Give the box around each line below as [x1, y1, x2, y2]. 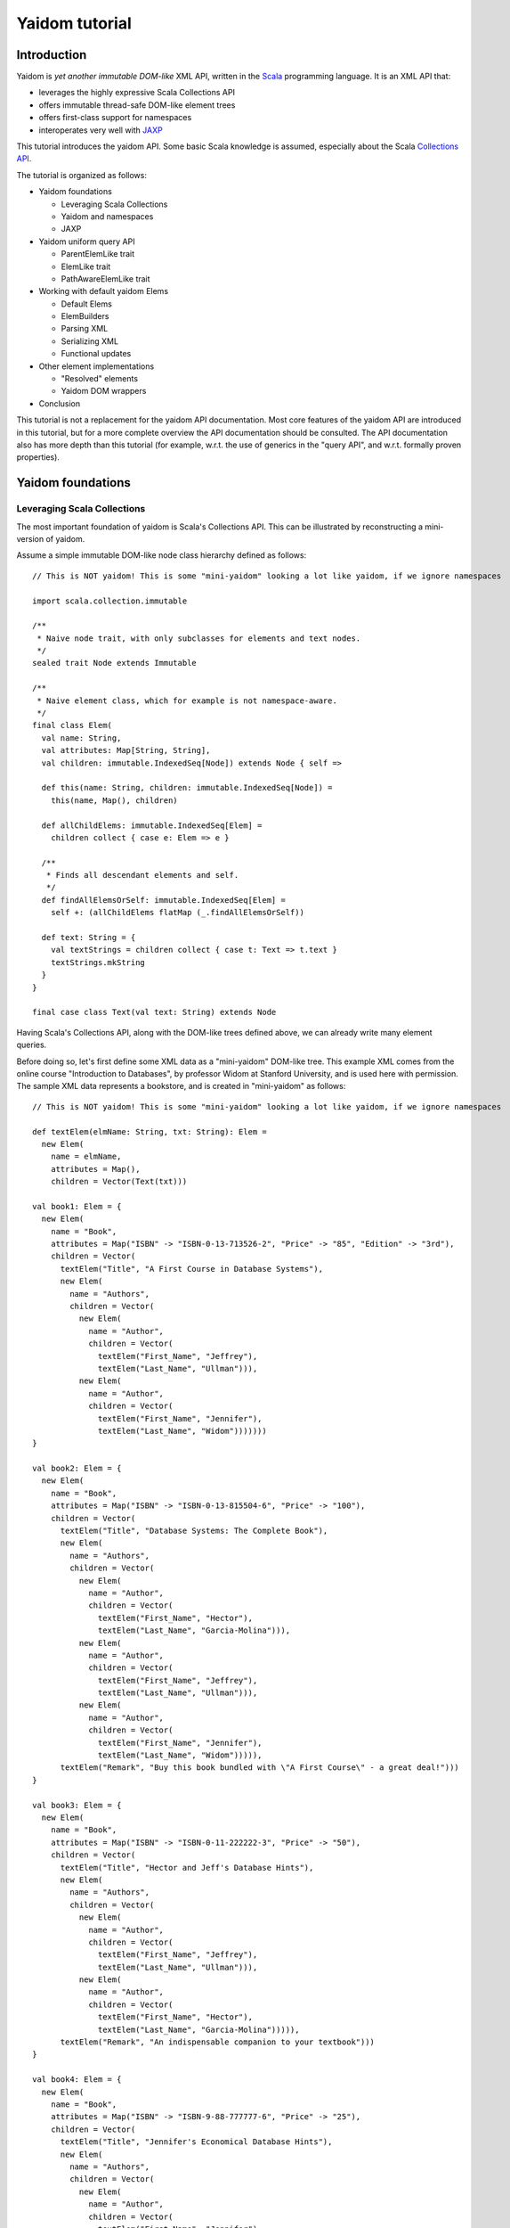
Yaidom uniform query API [38, 236, 135, 247]
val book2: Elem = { [32, 1463, 122, 1474]
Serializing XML [61, 335, 119, 347]
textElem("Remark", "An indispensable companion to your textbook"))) [60, 2037, 376, 2047]
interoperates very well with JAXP [38, 125, 164, 135]
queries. [16, 1039, 47, 1051]
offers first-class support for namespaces [38, 112, 192, 123]
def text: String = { [41, 932, 136, 943]
